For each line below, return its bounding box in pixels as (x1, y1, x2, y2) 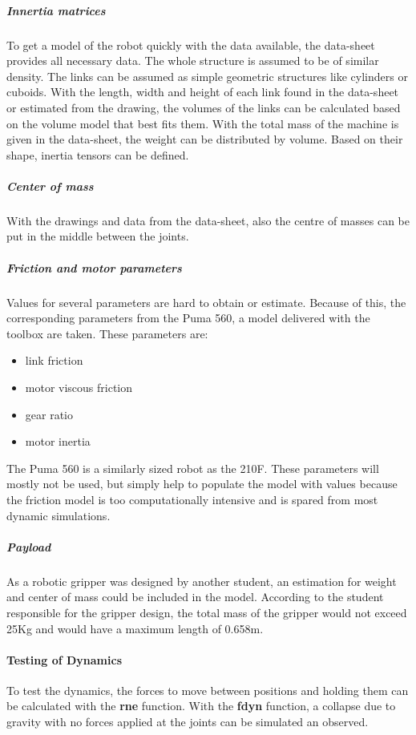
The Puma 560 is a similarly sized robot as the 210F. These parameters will (6, 459, 379, 476)
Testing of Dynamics (6, 651, 123, 668)
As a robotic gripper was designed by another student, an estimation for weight (6, 572, 397, 589)
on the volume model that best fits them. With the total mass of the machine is (6, 115, 399, 131)
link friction (25, 352, 83, 369)
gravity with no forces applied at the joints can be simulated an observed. (6, 713, 369, 730)
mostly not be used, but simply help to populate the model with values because (6, 475, 398, 492)
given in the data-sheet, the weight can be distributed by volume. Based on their (6, 131, 403, 147)
